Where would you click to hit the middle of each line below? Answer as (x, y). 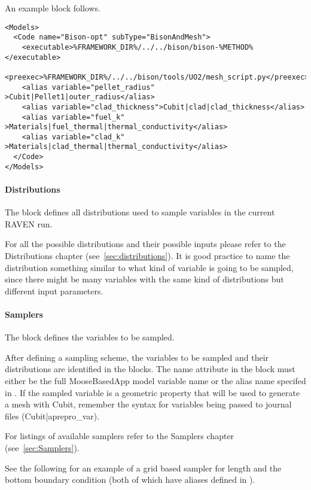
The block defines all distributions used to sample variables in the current (140, 212)
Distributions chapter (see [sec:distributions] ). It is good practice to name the (147, 256)
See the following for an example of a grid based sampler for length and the (143, 468)
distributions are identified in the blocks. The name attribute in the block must (150, 369)
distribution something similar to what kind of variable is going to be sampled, (149, 267)
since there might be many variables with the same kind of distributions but (144, 279)
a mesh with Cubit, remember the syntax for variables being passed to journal (148, 404)
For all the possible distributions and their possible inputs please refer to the (145, 244)
